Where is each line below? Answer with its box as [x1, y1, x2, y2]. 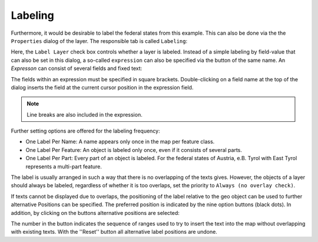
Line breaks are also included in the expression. [26, 111, 143, 118]
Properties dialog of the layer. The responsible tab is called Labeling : [11, 37, 188, 44]
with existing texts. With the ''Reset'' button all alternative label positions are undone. [11, 228, 217, 236]
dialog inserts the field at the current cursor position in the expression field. [11, 84, 194, 91]
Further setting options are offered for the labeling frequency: [11, 127, 160, 135]
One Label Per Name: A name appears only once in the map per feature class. [25, 138, 215, 145]
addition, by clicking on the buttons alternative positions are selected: [11, 209, 180, 216]
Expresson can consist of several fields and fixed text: [11, 65, 143, 72]
